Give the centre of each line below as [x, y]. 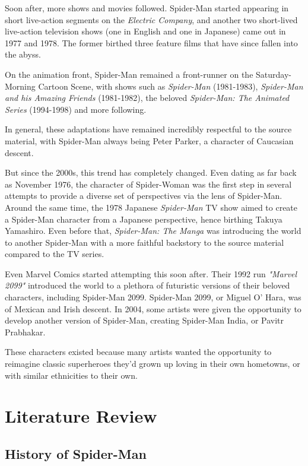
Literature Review [81, 416]
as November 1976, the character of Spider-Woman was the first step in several [148, 184]
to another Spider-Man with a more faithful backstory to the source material [145, 242]
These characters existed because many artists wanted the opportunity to [138, 352]
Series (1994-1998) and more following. [76, 109]
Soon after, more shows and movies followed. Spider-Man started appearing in [147, 8]
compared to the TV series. [55, 254]
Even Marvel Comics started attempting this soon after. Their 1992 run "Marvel [151, 273]
